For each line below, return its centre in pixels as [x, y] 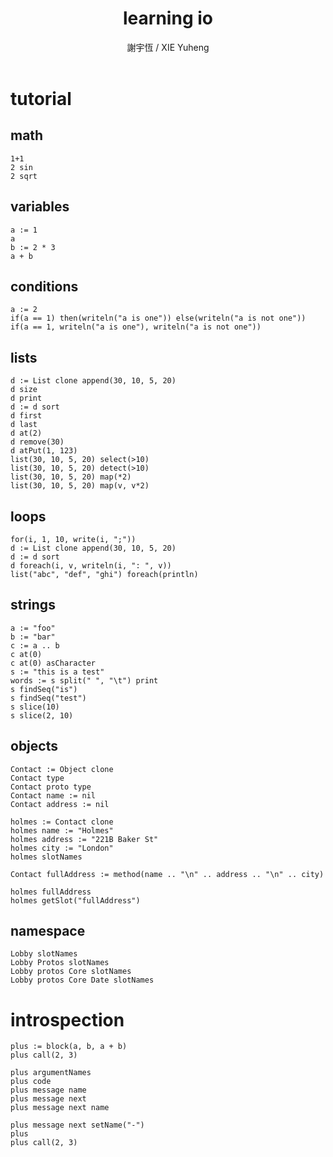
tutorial [41, 98]
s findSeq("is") [44, 689]
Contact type [37, 778]
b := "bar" [33, 637]
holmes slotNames [46, 857]
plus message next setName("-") [77, 1125]
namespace [48, 931]
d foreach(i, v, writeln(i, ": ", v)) [91, 566]
